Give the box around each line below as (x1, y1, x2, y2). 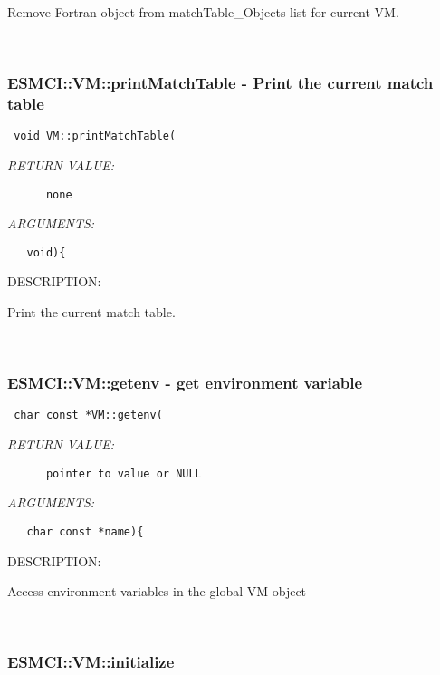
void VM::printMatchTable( (14, 130, 177, 143)
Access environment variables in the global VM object (7, 582, 307, 601)
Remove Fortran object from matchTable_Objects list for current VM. (7, 3, 399, 21)
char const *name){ (26, 525, 144, 538)
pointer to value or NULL (45, 467, 202, 480)
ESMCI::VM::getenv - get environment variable (7, 371, 363, 394)
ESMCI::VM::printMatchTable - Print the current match (7, 72, 434, 94)
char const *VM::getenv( (14, 409, 163, 422)
